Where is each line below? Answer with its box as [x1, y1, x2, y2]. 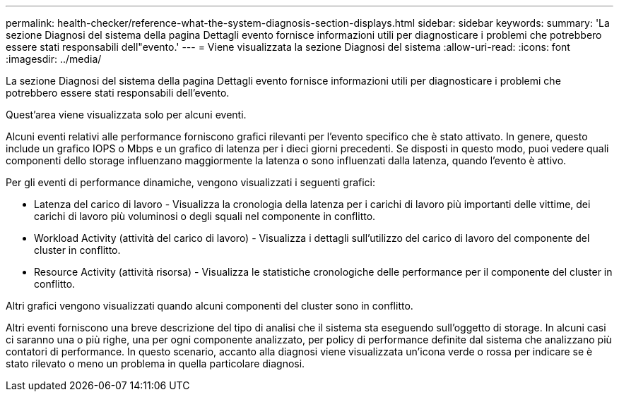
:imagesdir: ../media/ [6, 53, 102, 65]
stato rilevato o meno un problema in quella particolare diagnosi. [6, 358, 305, 369]
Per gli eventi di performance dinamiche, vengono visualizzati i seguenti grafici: [6, 176, 376, 188]
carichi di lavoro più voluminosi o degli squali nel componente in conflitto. [34, 210, 376, 222]
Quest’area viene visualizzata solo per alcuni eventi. [6, 109, 247, 121]
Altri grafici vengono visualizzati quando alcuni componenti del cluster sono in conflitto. [6, 300, 413, 312]
